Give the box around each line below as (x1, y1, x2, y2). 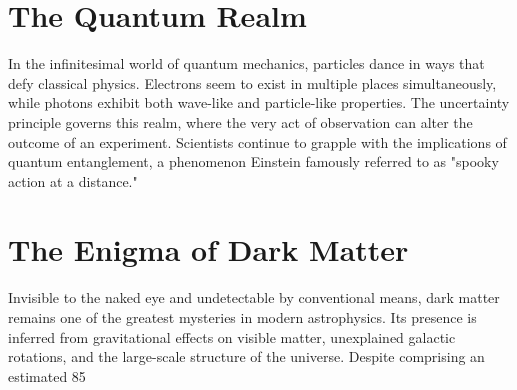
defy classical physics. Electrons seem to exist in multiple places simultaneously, (8, 72, 497, 93)
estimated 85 (8, 365, 86, 386)
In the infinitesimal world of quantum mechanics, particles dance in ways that (8, 53, 485, 74)
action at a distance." (8, 170, 138, 191)
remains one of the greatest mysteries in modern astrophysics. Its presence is (8, 307, 477, 327)
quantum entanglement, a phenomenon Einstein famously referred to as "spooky (8, 151, 499, 172)
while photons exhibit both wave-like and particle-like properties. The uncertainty (8, 92, 510, 113)
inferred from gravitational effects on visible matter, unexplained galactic (8, 326, 456, 347)
